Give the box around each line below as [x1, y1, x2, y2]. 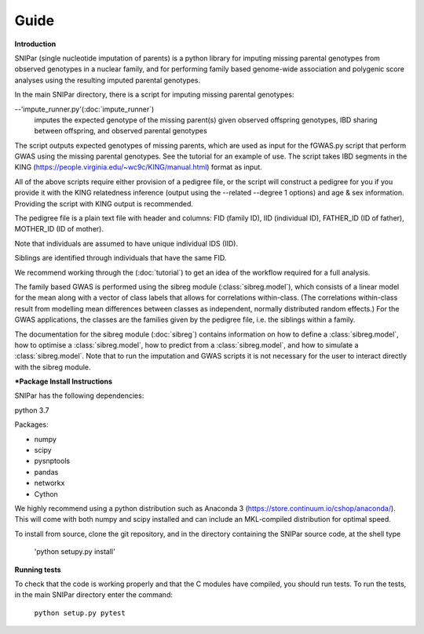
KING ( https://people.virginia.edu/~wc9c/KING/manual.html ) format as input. [14, 162, 262, 172]
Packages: [14, 420, 49, 429]
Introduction [14, 39, 57, 49]
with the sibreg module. [14, 362, 91, 372]
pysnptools [34, 456, 71, 466]
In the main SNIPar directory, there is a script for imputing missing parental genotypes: [14, 90, 294, 100]
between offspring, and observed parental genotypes [34, 126, 207, 136]
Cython [34, 489, 58, 498]
